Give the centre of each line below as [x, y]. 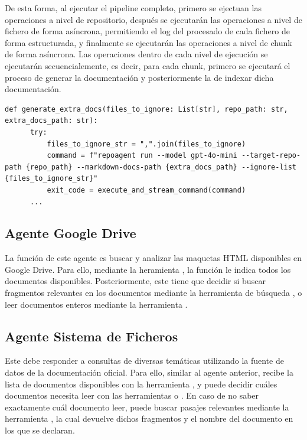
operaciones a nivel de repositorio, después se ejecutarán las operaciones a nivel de [153, 19]
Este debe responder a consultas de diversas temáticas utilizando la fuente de [144, 361]
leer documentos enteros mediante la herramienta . [96, 304]
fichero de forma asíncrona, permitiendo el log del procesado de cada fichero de [147, 31]
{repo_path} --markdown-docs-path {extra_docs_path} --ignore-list [161, 167]
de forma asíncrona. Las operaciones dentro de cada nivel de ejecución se [136, 54]
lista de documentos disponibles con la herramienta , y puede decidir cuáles [141, 384]
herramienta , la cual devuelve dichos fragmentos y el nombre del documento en [149, 418]
